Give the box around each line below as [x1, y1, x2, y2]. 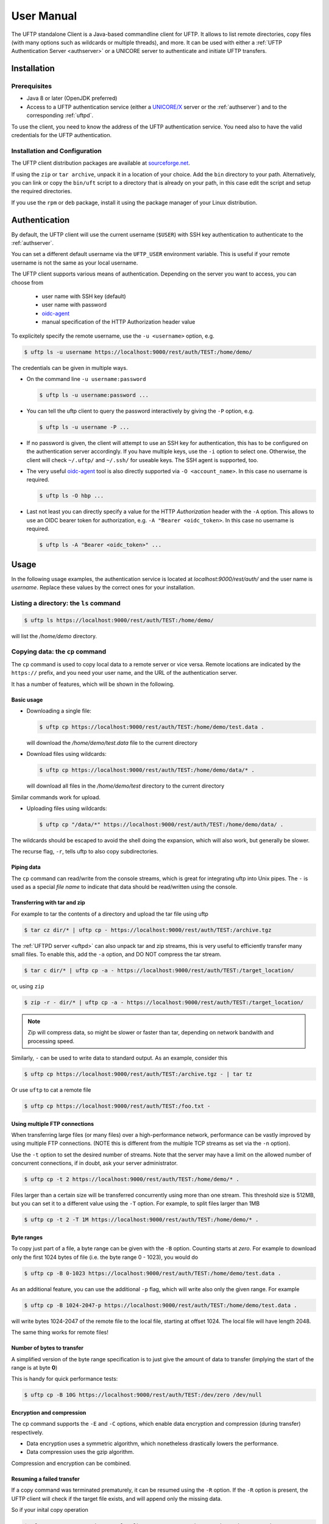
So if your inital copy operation [11, 1506, 88, 1514]
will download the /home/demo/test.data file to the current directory [26, 739, 198, 746]
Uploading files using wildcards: [26, 805, 107, 812]
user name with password [41, 301, 107, 308]
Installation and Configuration [11, 146, 102, 155]
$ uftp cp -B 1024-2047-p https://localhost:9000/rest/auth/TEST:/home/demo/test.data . [24, 1301, 298, 1309]
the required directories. [11, 188, 73, 195]
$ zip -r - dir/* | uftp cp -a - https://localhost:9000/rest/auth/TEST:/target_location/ [24, 999, 304, 1006]
